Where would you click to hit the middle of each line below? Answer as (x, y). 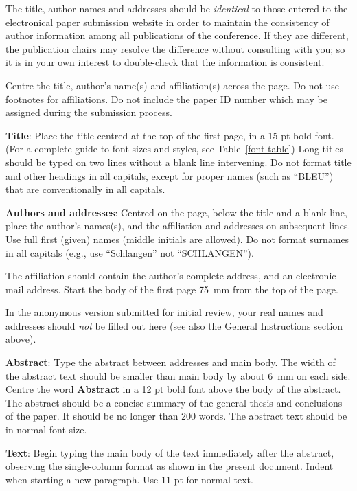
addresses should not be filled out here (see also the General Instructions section (174, 325)
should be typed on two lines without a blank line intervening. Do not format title (178, 162)
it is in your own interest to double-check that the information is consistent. (165, 62)
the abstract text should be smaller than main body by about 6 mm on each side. (178, 375)
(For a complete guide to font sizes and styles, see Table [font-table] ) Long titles (175, 149)
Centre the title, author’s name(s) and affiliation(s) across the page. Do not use (173, 85)
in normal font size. (46, 430)
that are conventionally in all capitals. (85, 189)
